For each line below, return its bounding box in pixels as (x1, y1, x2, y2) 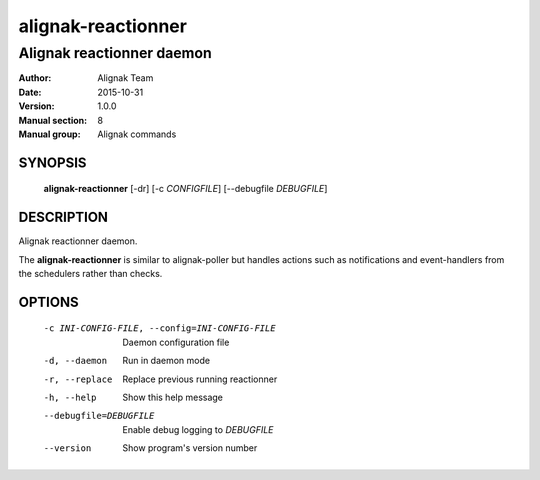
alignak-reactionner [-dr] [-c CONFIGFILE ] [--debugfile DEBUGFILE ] (43, 183, 328, 195)
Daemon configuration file (122, 336, 230, 348)
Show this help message (122, 391, 224, 404)
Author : (18, 72, 52, 84)
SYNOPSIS (18, 154, 87, 171)
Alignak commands (97, 128, 177, 140)
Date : (18, 86, 42, 98)
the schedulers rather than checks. (18, 268, 163, 280)
